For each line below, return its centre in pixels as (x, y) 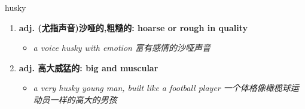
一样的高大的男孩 (83, 99)
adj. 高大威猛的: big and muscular (89, 67)
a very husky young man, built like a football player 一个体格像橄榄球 (162, 88)
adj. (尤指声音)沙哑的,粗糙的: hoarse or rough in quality (133, 27)
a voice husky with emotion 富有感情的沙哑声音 (122, 48)
